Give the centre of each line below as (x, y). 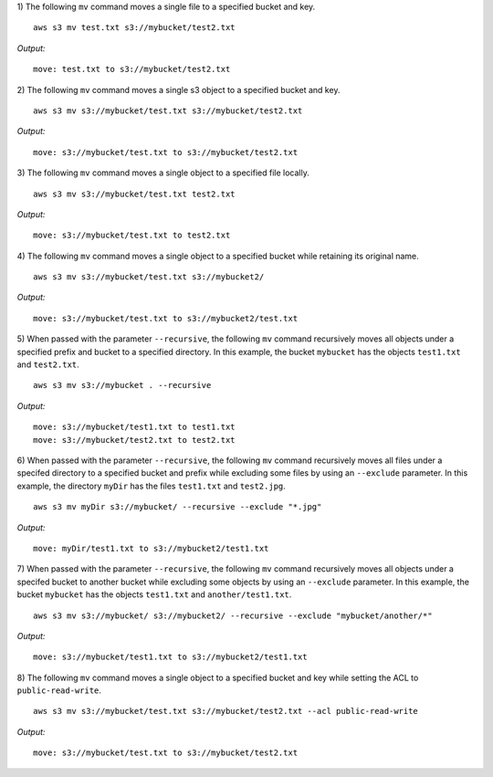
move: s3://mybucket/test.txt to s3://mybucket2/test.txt (166, 318)
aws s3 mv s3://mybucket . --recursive (122, 385)
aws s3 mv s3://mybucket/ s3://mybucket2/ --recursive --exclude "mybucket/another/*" (233, 615)
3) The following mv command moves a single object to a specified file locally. (163, 173)
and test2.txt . (48, 364)
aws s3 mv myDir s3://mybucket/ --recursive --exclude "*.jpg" (178, 507)
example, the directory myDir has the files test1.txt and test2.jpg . (152, 486)
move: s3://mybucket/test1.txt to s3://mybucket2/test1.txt (170, 657)
